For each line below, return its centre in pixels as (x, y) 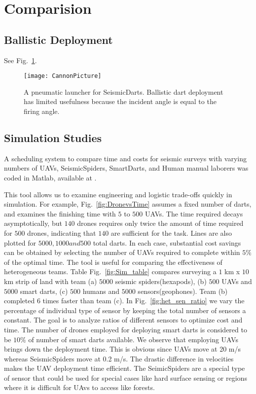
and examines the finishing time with (60, 213)
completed (19, 301)
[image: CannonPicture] (63, 76)
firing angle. (42, 111)
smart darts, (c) (44, 291)
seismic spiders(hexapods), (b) (161, 281)
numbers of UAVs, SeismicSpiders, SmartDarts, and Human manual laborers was (126, 168)
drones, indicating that (62, 233)
